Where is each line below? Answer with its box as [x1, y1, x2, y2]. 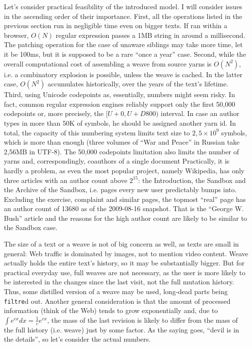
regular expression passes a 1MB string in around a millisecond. [55, 30, 246, 40]
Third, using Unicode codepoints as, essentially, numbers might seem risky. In [4, 89, 235, 99]
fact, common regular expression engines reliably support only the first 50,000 [4, 99, 235, 109]
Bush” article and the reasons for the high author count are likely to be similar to [4, 213, 247, 223]
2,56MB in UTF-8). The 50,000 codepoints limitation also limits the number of [4, 146, 239, 156]
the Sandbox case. [4, 222, 58, 232]
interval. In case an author [161, 108, 239, 118]
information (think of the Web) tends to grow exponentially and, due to [4, 305, 218, 315]
